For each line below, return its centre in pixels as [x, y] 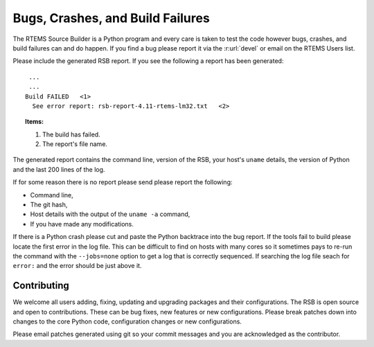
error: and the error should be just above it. [77, 266]
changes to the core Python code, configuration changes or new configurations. [127, 321]
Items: [35, 122]
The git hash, [49, 205]
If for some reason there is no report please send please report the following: [123, 182]
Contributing [41, 286]
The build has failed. [71, 134]
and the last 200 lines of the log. [59, 169]
